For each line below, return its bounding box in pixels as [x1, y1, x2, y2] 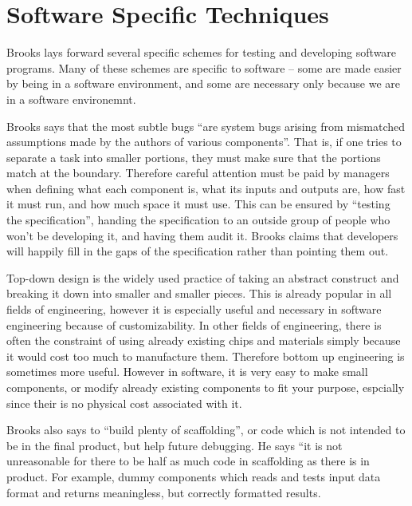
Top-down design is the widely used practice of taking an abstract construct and [6, 269, 399, 286]
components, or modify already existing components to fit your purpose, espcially [6, 379, 405, 395]
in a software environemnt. [6, 90, 136, 107]
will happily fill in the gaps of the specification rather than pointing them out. [6, 243, 389, 259]
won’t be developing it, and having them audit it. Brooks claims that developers [6, 227, 398, 243]
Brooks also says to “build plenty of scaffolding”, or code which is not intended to [6, 421, 406, 438]
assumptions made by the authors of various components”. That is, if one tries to [6, 133, 402, 150]
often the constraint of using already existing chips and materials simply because [6, 332, 401, 349]
